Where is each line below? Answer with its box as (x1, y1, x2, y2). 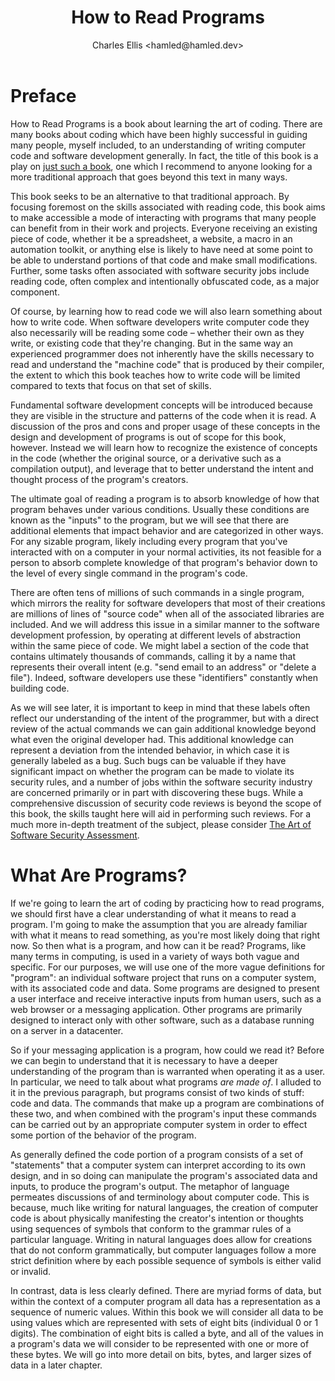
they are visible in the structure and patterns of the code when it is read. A (10, 409, 317, 421)
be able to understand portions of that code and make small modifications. (10, 254, 318, 266)
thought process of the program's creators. (10, 473, 189, 485)
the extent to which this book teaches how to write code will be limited (10, 369, 301, 381)
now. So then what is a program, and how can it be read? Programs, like (10, 939, 307, 951)
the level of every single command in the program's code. (10, 567, 248, 579)
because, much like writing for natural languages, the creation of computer (10, 1201, 319, 1213)
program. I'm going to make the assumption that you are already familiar (10, 918, 308, 930)
